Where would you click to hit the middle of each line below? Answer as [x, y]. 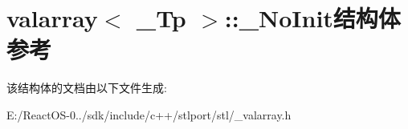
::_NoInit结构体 [312, 18]
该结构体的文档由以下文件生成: [87, 88]
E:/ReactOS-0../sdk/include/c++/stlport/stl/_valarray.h [149, 114]
